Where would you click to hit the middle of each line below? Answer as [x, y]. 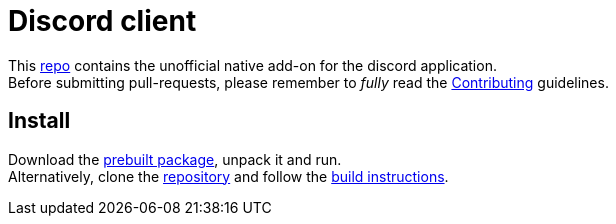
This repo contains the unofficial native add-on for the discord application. [252, 65]
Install [39, 121]
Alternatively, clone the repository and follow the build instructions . [228, 176]
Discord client [102, 21]
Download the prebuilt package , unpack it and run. [175, 159]
